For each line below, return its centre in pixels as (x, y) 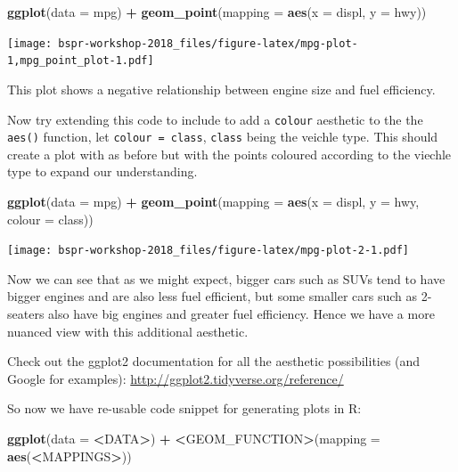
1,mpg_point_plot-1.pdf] (81, 61)
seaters (26, 314)
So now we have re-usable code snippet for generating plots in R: (184, 408)
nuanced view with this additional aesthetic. (128, 331)
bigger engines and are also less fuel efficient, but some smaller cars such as (213, 296)
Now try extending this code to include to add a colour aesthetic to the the (215, 119)
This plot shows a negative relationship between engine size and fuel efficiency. (221, 89)
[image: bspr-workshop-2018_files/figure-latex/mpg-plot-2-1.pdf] (209, 251)
